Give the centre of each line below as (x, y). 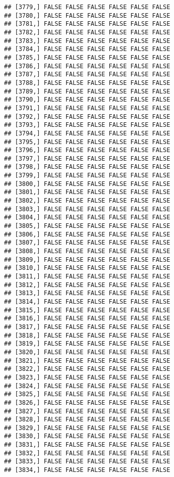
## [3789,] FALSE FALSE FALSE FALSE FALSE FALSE (87, 91)
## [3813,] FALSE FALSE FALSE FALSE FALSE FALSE (87, 293)
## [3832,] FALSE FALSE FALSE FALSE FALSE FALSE (87, 453)
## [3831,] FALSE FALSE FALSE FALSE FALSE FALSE (87, 445)
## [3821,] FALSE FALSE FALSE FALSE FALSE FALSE (87, 361)
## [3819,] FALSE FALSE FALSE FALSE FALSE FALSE (87, 344)
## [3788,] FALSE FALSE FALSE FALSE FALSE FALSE (87, 83)
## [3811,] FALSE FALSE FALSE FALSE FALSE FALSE (87, 276)
